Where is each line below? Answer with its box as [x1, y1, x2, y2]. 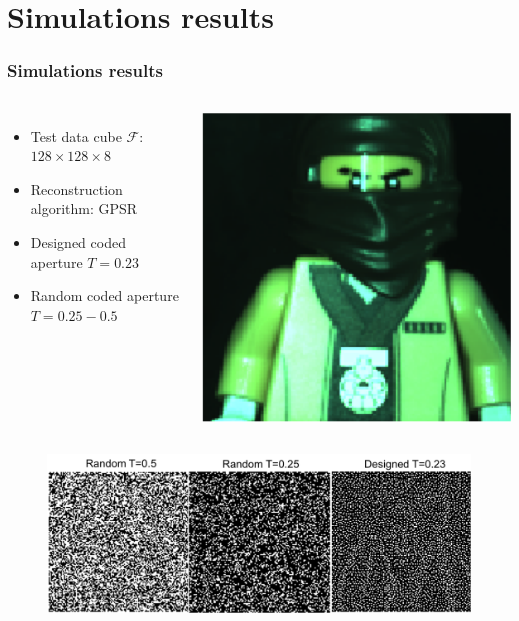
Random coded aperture [30, 285, 179, 306]
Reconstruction [30, 178, 123, 199]
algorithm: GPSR [30, 198, 138, 219]
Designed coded [30, 231, 126, 252]
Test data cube [30, 125, 122, 146]
